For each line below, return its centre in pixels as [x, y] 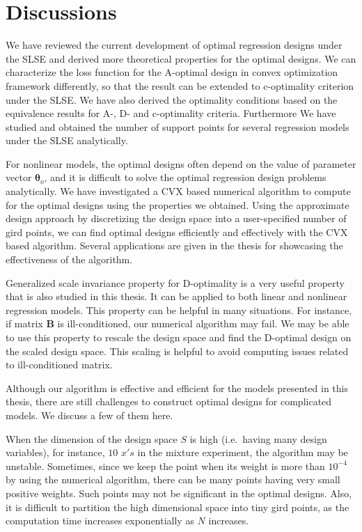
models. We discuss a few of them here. [89, 415]
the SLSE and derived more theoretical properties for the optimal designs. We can [181, 58]
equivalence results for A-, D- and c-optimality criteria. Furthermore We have [171, 113]
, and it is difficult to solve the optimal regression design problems [185, 177]
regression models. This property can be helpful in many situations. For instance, [179, 310]
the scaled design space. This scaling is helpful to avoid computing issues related [177, 351]
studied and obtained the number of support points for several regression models [178, 126]
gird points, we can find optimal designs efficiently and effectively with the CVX [177, 232]
